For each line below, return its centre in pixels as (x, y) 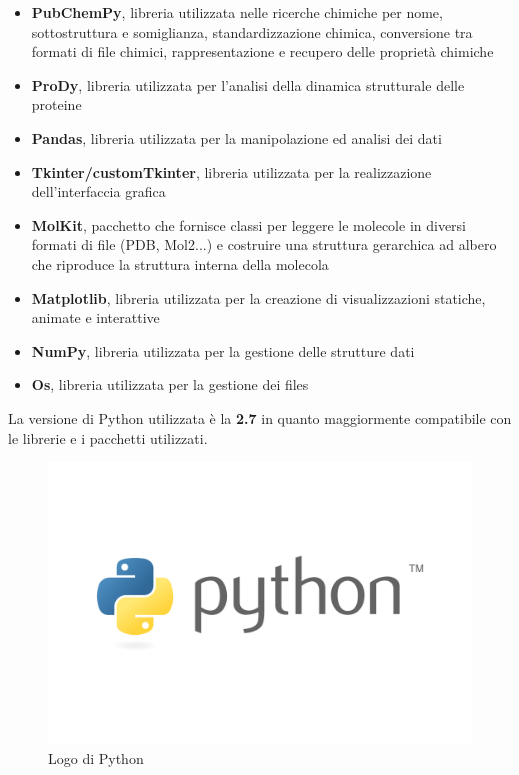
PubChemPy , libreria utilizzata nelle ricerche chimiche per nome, (237, 12)
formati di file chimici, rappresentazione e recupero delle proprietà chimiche (262, 51)
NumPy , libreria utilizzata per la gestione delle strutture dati (223, 350)
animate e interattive (95, 317)
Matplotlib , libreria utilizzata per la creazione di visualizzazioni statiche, (258, 297)
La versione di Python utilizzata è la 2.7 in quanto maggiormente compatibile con (260, 417)
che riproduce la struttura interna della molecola (180, 263)
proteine (56, 104)
